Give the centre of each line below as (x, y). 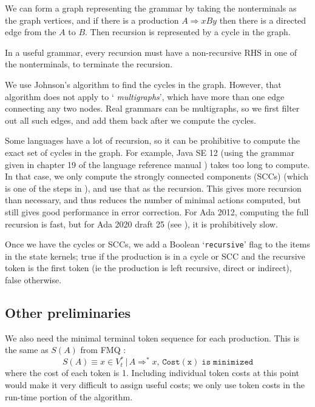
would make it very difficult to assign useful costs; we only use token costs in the (155, 385)
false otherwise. (33, 279)
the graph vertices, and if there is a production (92, 20)
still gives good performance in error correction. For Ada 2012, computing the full (157, 211)
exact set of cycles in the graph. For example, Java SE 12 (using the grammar (150, 152)
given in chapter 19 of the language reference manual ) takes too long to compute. (157, 164)
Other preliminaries (68, 312)
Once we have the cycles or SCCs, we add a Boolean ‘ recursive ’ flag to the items (157, 244)
